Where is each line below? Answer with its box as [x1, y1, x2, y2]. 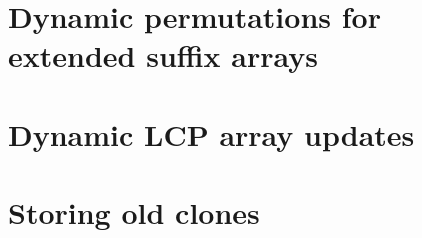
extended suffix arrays [8, 35, 318, 76]
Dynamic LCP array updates [8, 113, 415, 154]
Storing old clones [8, 192, 260, 233]
